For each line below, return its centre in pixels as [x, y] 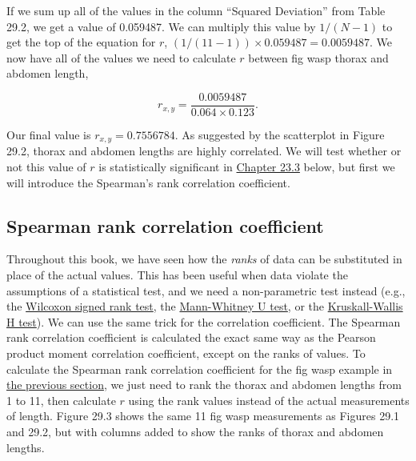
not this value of [46, 167]
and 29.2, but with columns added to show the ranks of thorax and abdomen [195, 431]
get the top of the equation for [81, 42]
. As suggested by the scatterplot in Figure [280, 135]
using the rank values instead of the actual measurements [269, 400]
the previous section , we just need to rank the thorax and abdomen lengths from [204, 385]
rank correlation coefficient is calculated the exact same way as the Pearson [191, 337]
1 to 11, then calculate [61, 400]
